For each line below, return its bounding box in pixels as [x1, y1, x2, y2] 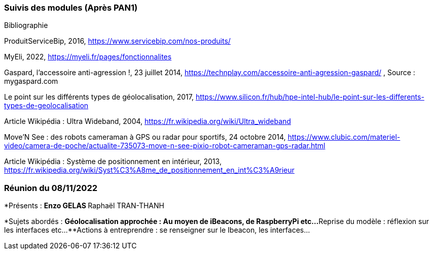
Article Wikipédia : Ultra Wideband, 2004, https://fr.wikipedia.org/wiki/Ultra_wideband [4, 117, 291, 126]
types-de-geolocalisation [4, 101, 89, 110]
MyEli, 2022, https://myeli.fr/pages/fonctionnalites [4, 52, 172, 61]
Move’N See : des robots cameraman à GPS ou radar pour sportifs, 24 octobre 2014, [4, 133, 286, 142]
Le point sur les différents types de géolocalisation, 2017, [4, 92, 194, 102]
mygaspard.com [4, 77, 58, 86]
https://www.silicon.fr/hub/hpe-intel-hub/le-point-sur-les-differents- [195, 92, 424, 102]
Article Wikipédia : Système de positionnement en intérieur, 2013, [4, 157, 222, 166]
